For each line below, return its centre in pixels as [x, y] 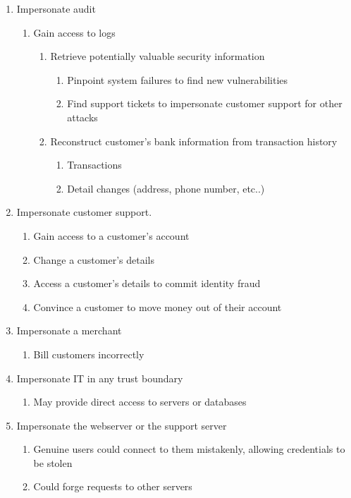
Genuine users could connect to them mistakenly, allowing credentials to [189, 449]
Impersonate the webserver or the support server [122, 425]
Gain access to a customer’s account [111, 235]
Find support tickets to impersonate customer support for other [205, 103]
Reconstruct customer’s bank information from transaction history [194, 141]
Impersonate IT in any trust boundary [100, 378]
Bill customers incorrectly [89, 354]
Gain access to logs [74, 32]
